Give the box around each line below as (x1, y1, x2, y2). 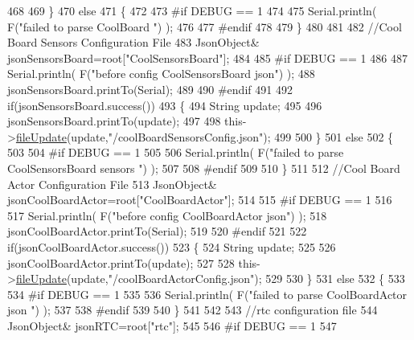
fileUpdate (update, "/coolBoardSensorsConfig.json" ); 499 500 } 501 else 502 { (15, 128, 394, 145)
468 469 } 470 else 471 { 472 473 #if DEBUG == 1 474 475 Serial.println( (7, 2, 377, 18)
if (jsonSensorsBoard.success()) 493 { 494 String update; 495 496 (7, 96, 322, 113)
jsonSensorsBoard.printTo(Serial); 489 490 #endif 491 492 (7, 80, 293, 97)
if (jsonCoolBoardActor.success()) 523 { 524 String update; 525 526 (7, 238, 336, 255)
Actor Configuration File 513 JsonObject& (7, 175, 217, 192)
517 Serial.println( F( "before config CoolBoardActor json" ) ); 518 (7, 207, 327, 223)
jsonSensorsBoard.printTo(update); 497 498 (7, 113, 221, 129)
